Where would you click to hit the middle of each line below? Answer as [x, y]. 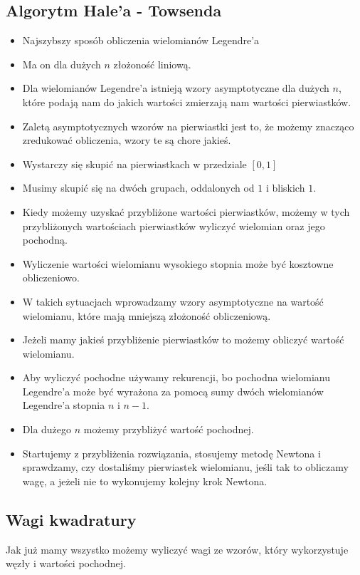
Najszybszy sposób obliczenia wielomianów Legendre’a [141, 40]
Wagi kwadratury [71, 519]
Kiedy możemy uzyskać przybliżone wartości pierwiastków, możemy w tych [186, 211]
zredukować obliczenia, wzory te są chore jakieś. [127, 140]
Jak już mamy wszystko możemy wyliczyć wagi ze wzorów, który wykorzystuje [177, 549]
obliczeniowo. [51, 278]
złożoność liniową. [152, 64]
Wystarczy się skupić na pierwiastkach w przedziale [134, 164]
